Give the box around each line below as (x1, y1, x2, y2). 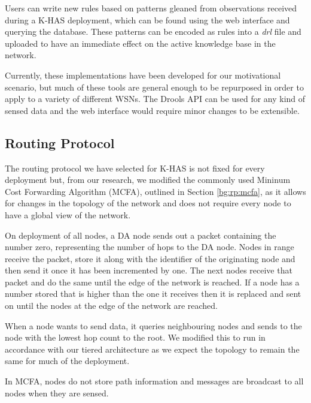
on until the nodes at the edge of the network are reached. (5, 299, 218, 312)
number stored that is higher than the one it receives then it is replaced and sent (5, 287, 301, 300)
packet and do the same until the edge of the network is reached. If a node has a (5, 275, 300, 288)
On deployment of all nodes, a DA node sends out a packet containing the (5, 228, 276, 241)
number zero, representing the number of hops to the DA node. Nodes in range (5, 240, 294, 253)
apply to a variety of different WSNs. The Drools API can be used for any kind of (5, 92, 306, 105)
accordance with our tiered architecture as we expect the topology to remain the (5, 342, 300, 355)
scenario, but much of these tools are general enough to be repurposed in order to (5, 80, 304, 93)
